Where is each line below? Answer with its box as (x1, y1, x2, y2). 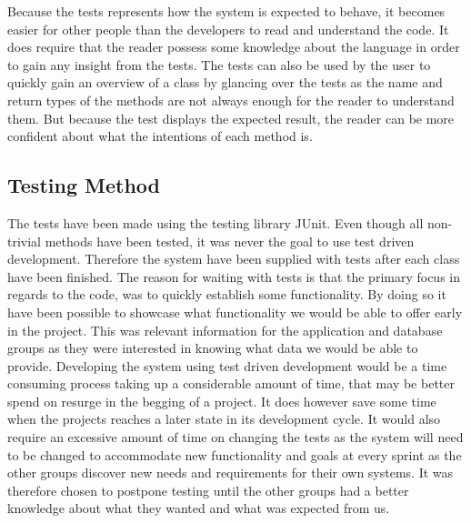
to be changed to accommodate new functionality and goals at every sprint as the (7, 445, 462, 464)
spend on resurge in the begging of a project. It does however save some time (7, 391, 436, 410)
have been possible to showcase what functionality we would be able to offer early (7, 302, 463, 321)
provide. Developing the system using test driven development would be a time (7, 356, 447, 375)
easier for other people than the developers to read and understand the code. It (7, 19, 449, 38)
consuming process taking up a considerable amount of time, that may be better (7, 374, 455, 393)
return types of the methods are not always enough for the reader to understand (7, 90, 455, 109)
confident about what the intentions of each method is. (7, 126, 313, 146)
